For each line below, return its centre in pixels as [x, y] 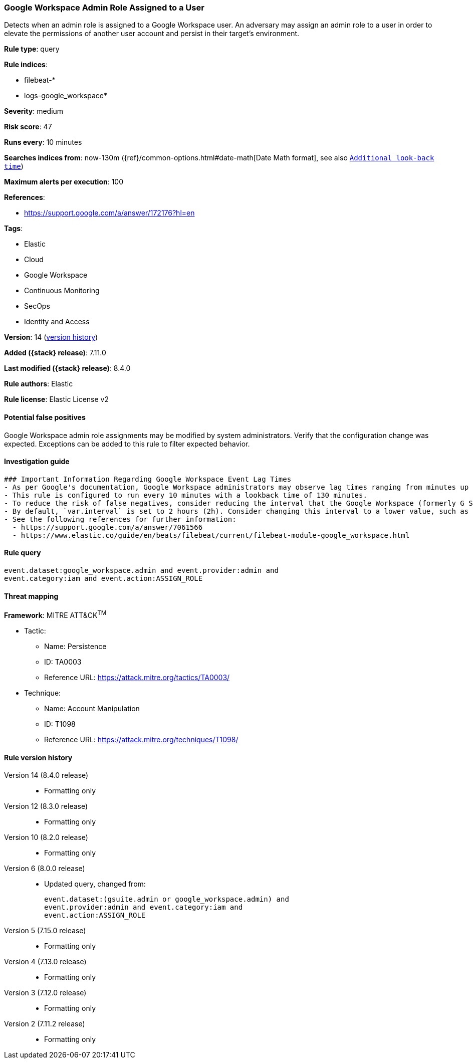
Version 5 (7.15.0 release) [45, 931]
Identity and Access [57, 322]
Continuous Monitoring [62, 291]
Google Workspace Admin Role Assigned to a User [104, 8]
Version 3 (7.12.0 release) [45, 993]
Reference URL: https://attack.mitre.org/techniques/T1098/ [141, 739]
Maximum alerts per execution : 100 [64, 182]
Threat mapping [31, 596]
